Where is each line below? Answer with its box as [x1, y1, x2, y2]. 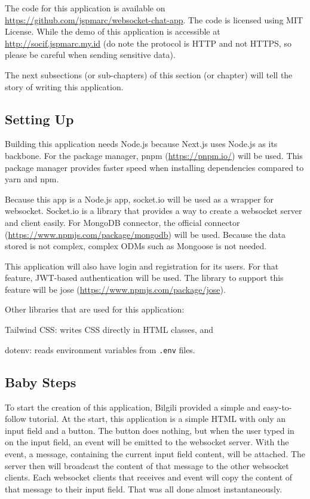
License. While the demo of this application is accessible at [5, 25, 220, 38]
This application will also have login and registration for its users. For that [5, 259, 279, 272]
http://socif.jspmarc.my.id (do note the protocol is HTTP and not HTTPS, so [5, 36, 291, 49]
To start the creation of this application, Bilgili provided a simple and [5, 400, 260, 413]
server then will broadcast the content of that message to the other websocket [5, 459, 289, 472]
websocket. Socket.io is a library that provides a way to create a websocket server [5, 204, 302, 217]
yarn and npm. [5, 173, 59, 185]
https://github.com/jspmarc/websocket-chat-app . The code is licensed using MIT [5, 13, 303, 26]
